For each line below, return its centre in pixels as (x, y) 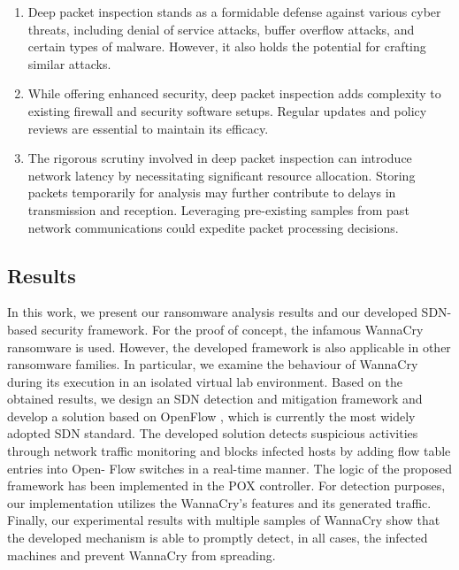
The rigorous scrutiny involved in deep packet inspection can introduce (220, 158)
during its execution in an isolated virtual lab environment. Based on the (205, 381)
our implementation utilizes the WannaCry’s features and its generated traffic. (219, 502)
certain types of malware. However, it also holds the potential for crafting (227, 46)
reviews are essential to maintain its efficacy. (148, 128)
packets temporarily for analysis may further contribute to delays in (212, 193)
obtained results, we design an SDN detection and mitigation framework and (215, 399)
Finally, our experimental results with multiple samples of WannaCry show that (224, 520)
